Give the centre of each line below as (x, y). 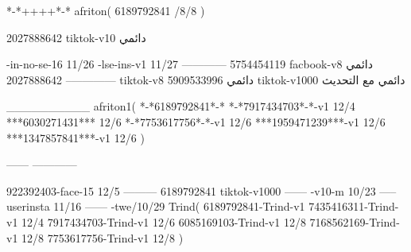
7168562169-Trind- (355, 221)
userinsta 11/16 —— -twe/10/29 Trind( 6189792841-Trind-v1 (156, 206)
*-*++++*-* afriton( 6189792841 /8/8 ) (106, 10)
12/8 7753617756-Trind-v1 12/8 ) (103, 237)
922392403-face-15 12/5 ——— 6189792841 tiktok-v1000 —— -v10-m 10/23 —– (202, 190)
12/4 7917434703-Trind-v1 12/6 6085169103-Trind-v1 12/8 (164, 221)
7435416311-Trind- (354, 206)
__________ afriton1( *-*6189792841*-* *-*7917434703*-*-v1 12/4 (181, 106)
